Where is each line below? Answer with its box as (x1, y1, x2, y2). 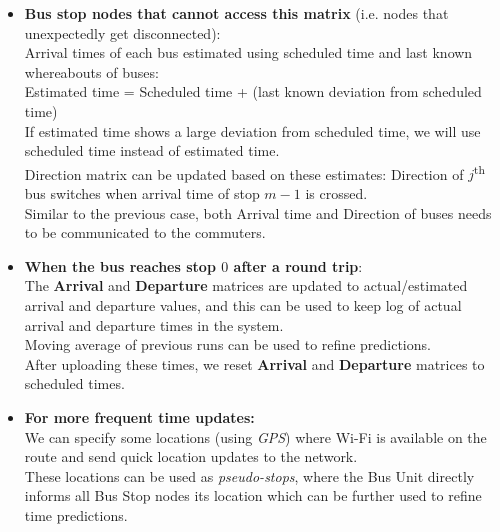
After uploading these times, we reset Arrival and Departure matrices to (24, 353, 485, 374)
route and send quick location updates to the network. (24, 446, 358, 467)
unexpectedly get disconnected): (24, 22, 221, 43)
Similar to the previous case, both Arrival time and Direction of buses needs (24, 202, 492, 223)
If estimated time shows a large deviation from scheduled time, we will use (24, 120, 481, 141)
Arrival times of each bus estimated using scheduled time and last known (24, 42, 473, 63)
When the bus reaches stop (24, 255, 216, 276)
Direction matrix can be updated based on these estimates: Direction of (24, 163, 464, 184)
